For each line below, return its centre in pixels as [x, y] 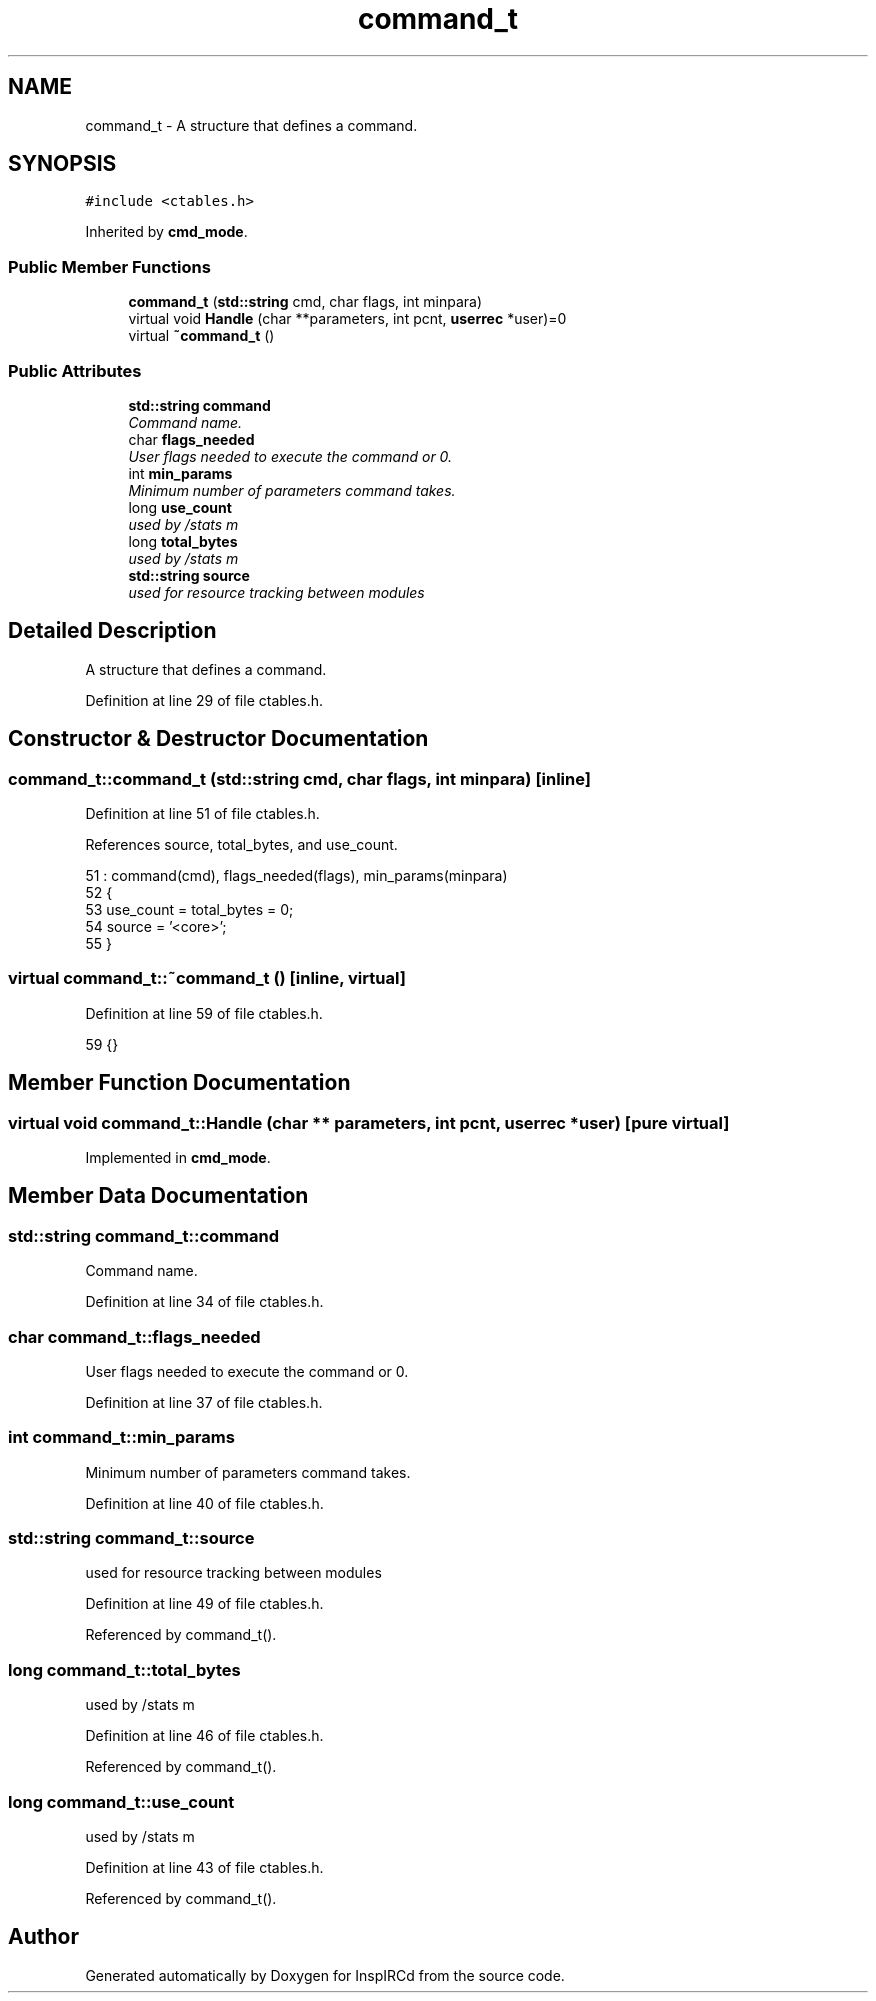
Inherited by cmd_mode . [166, 232]
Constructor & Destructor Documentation [218, 739]
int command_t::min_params [121, 1437]
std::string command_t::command [143, 1235]
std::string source [189, 575]
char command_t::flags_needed [134, 1336]
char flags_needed [191, 439]
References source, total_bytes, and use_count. [241, 844]
